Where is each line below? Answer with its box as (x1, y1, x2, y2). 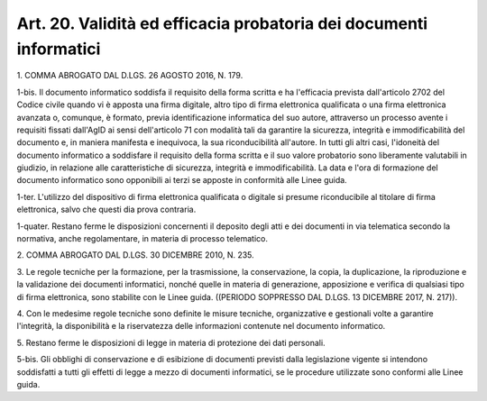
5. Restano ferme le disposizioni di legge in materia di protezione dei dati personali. (16, 337, 326, 348)
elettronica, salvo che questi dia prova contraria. (16, 204, 197, 215)
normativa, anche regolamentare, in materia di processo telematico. (16, 233, 268, 244)
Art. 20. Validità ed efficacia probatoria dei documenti (16, 14, 428, 33)
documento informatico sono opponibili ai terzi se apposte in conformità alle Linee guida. (16, 175, 347, 186)
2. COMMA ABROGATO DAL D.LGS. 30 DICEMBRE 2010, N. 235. (16, 250, 254, 260)
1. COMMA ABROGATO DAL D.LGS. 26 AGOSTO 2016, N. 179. (16, 70, 243, 81)
